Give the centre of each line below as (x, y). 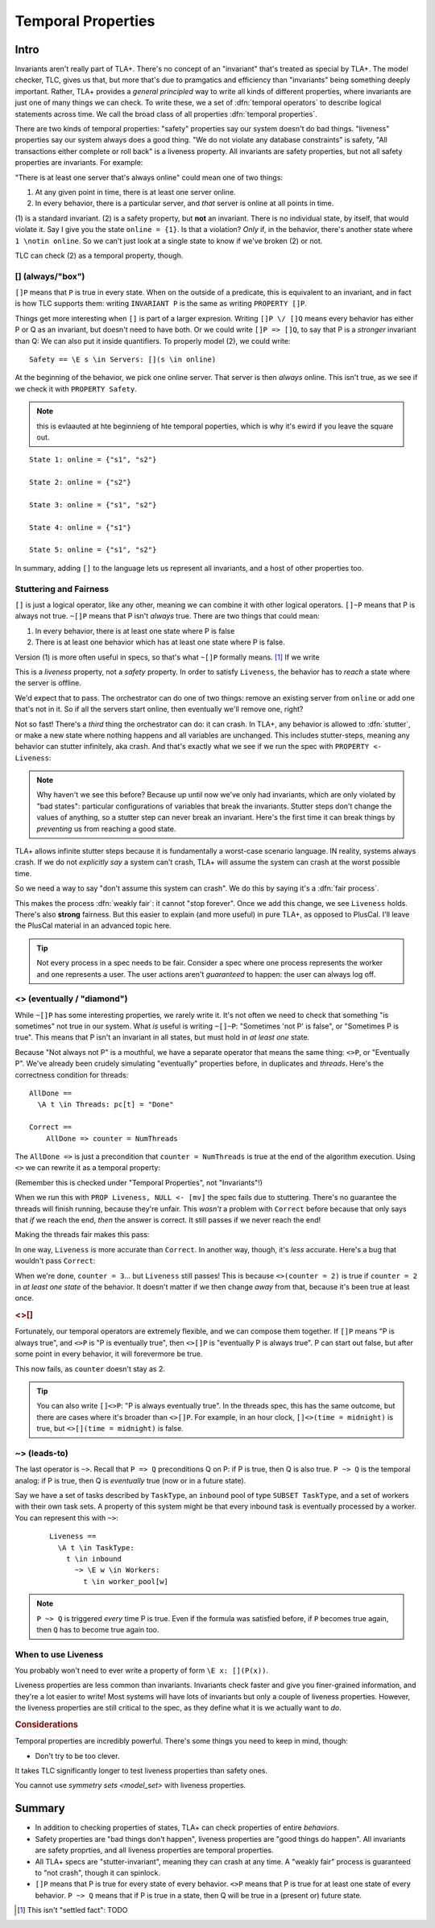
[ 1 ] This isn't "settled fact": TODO (72, 1910)
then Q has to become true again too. (98, 1629)
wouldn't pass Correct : (55, 1261)
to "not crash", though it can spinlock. (98, 1872)
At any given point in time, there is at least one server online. (136, 192)
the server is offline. (48, 683)
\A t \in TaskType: (96, 1547)
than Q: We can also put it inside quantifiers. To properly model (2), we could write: (153, 341)
